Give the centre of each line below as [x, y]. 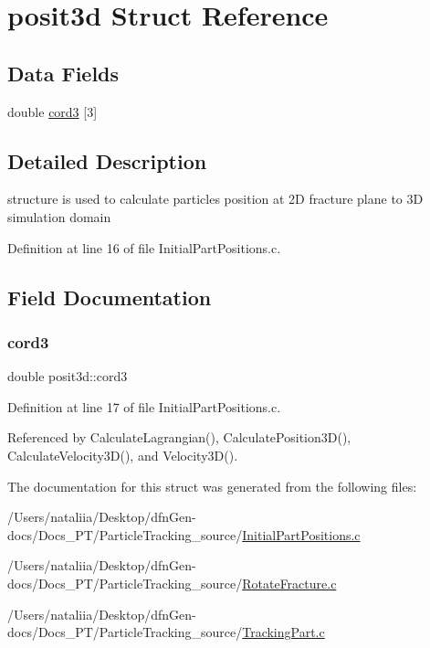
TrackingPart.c [283, 632]
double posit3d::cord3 [68, 376]
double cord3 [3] [52, 111]
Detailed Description [107, 160]
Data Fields [63, 73]
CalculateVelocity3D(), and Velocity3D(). [123, 455]
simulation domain [59, 216]
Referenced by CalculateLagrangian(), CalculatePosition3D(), [179, 437]
